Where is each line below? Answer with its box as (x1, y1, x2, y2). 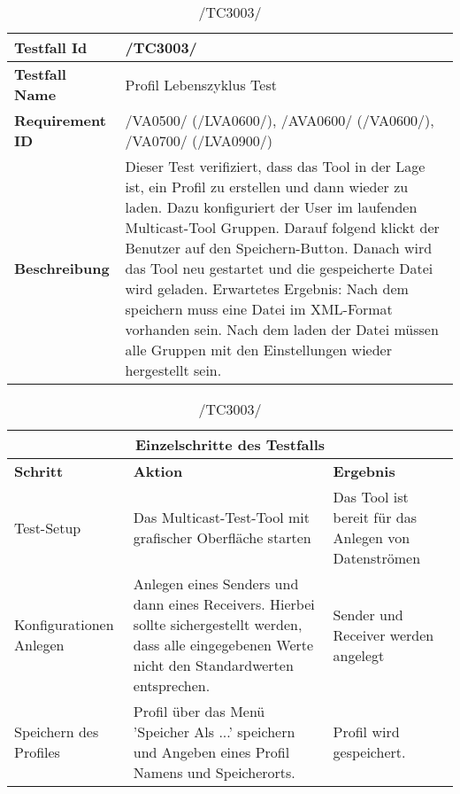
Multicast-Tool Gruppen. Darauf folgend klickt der (125, 217, 440, 237)
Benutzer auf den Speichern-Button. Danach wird (125, 237, 433, 258)
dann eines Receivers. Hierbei (133, 594, 315, 614)
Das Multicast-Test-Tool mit (133, 507, 310, 527)
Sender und (333, 603, 403, 625)
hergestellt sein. (125, 360, 222, 380)
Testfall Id (14, 37, 88, 58)
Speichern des (14, 721, 99, 742)
